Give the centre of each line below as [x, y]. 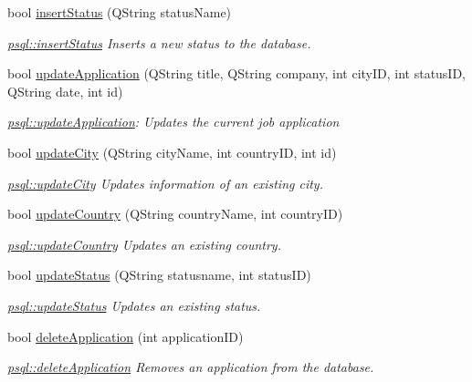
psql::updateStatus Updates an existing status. [134, 305]
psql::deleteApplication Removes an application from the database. [191, 367]
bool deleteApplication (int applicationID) [126, 336]
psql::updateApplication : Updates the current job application [173, 122]
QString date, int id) [65, 91]
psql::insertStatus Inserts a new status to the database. [159, 42]
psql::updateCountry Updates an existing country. [144, 244]
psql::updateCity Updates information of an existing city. [165, 183]
